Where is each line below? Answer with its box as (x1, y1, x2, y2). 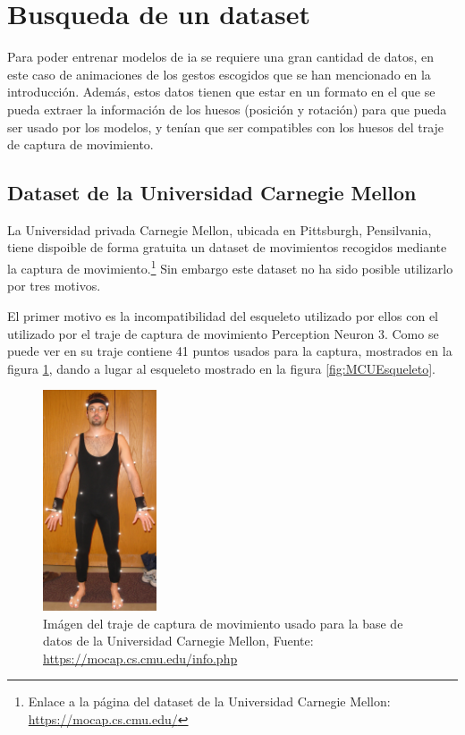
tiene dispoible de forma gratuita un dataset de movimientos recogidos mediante (7, 238, 447, 257)
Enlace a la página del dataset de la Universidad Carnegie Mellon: (28, 692, 391, 711)
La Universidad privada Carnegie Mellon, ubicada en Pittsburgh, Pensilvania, (7, 220, 432, 239)
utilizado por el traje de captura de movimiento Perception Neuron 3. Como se (7, 324, 439, 342)
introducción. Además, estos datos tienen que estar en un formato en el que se (7, 82, 435, 101)
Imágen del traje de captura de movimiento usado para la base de (43, 613, 403, 632)
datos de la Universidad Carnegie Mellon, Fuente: (43, 631, 314, 650)
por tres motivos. (7, 276, 101, 295)
